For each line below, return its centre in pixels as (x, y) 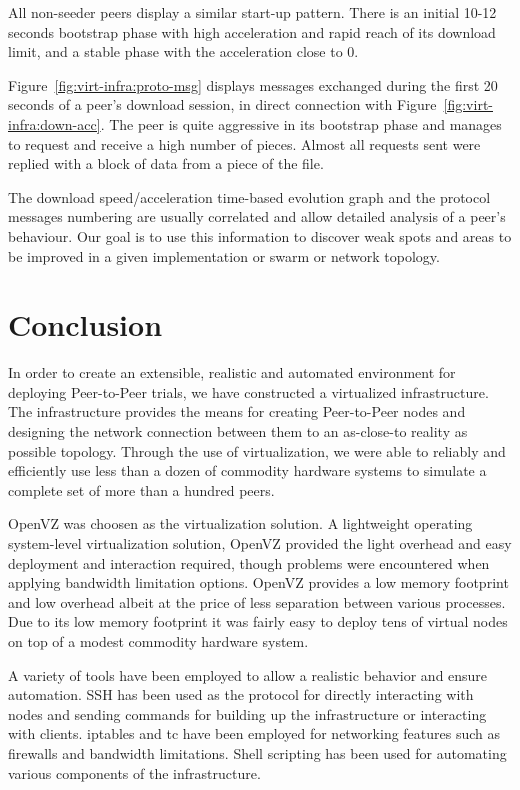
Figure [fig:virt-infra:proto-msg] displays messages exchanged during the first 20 (253, 84)
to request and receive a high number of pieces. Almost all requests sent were (244, 143)
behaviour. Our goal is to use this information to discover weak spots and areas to (260, 235)
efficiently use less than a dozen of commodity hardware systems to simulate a (247, 470)
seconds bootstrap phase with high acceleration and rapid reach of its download (252, 31)
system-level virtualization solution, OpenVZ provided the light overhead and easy (260, 543)
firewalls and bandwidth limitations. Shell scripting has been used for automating (257, 752)
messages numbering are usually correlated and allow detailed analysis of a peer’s (257, 216)
